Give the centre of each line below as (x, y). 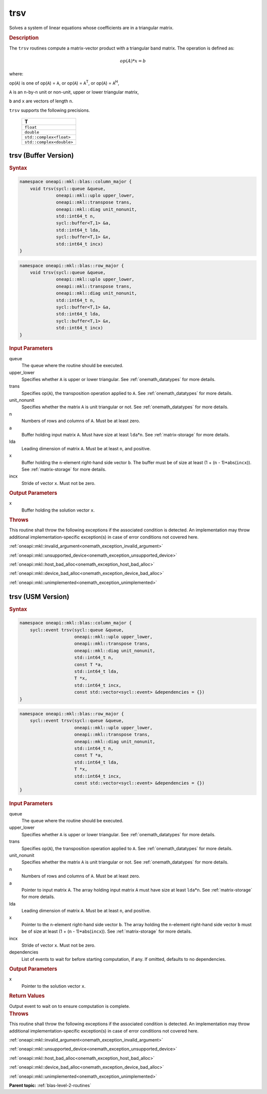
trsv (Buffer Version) (42, 155)
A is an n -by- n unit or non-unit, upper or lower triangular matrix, (74, 92)
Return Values (27, 996)
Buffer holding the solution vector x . (58, 510)
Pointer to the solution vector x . (54, 986)
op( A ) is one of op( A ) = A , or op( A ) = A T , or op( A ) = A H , (64, 83)
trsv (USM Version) (39, 596)
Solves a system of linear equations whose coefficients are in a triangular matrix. (91, 28)
